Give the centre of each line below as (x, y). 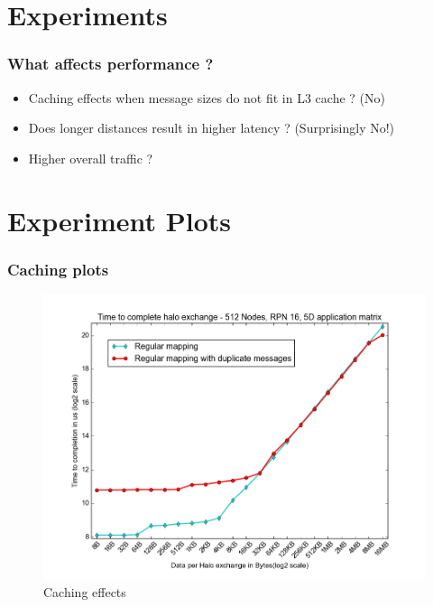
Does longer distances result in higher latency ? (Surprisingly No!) (212, 128)
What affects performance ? (111, 64)
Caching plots (58, 269)
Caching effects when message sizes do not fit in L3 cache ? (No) (207, 97)
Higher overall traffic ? (91, 158)
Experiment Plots (119, 220)
